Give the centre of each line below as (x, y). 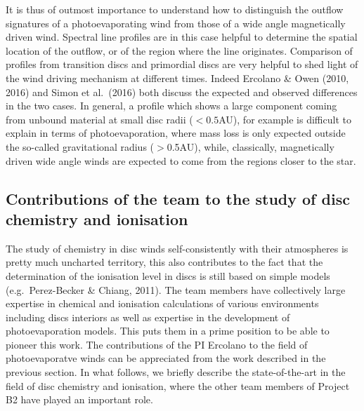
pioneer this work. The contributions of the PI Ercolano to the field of (157, 344)
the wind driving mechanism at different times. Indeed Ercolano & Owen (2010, (177, 78)
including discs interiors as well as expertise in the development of (148, 317)
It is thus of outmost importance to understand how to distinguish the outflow (175, 9)
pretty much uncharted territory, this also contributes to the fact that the (164, 262)
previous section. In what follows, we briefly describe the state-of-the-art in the (176, 372)
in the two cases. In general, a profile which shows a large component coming (171, 106)
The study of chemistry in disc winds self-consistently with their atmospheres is (177, 248)
